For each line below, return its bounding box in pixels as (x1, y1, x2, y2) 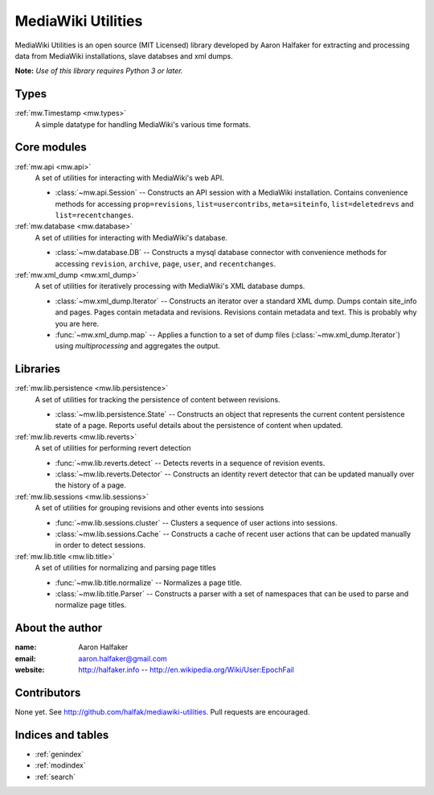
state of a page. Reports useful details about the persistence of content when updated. (55, 421, 343, 430)
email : (14, 653, 36, 663)
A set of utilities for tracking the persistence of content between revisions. (35, 394, 280, 404)
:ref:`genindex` (35, 749, 84, 759)
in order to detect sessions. (55, 540, 146, 550)
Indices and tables (14, 728, 109, 742)
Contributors (14, 686, 81, 699)
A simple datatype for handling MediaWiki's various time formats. (35, 119, 252, 129)
